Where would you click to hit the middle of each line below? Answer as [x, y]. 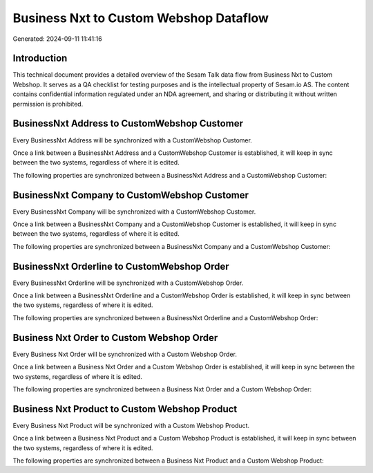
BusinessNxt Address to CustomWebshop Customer [128, 123]
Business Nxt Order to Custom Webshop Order [115, 338]
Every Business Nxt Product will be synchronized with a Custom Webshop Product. [131, 425]
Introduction [40, 58]
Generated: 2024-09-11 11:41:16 [58, 39]
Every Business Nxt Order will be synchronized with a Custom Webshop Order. [125, 354]
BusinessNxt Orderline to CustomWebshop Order [121, 266]
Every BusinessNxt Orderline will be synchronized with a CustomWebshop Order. [128, 283]
